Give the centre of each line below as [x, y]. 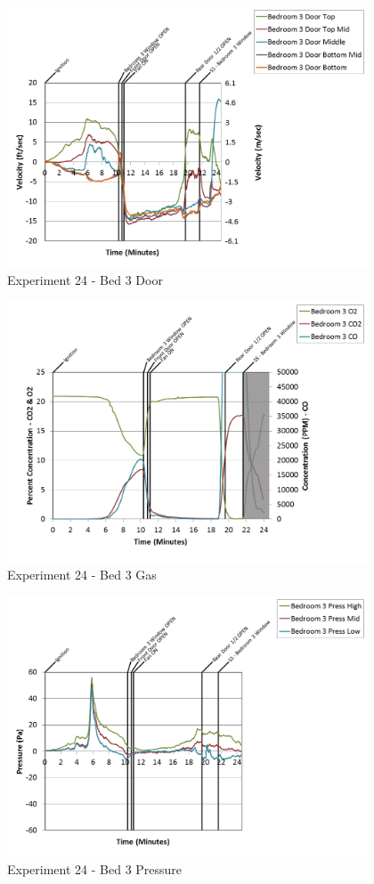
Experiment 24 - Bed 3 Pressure [95, 869]
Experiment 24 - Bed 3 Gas [82, 575]
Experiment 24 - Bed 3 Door [85, 280]
